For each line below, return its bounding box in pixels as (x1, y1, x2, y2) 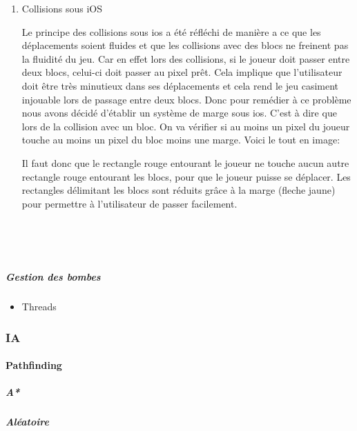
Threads (21, 299, 57, 314)
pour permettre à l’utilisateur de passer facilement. (21, 196, 238, 210)
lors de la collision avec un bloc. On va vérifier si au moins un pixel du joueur (21, 119, 350, 133)
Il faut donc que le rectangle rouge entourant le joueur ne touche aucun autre (21, 155, 349, 170)
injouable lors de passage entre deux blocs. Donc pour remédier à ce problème (21, 92, 351, 106)
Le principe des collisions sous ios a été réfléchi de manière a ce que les (21, 24, 321, 39)
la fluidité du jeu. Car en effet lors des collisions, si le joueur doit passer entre (21, 51, 350, 66)
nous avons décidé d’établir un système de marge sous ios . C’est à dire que (21, 106, 337, 120)
